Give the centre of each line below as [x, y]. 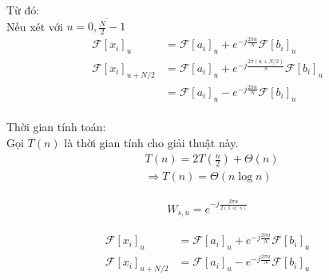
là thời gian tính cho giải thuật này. [151, 142]
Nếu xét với [35, 26]
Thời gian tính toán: [56, 127]
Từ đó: [23, 10]
